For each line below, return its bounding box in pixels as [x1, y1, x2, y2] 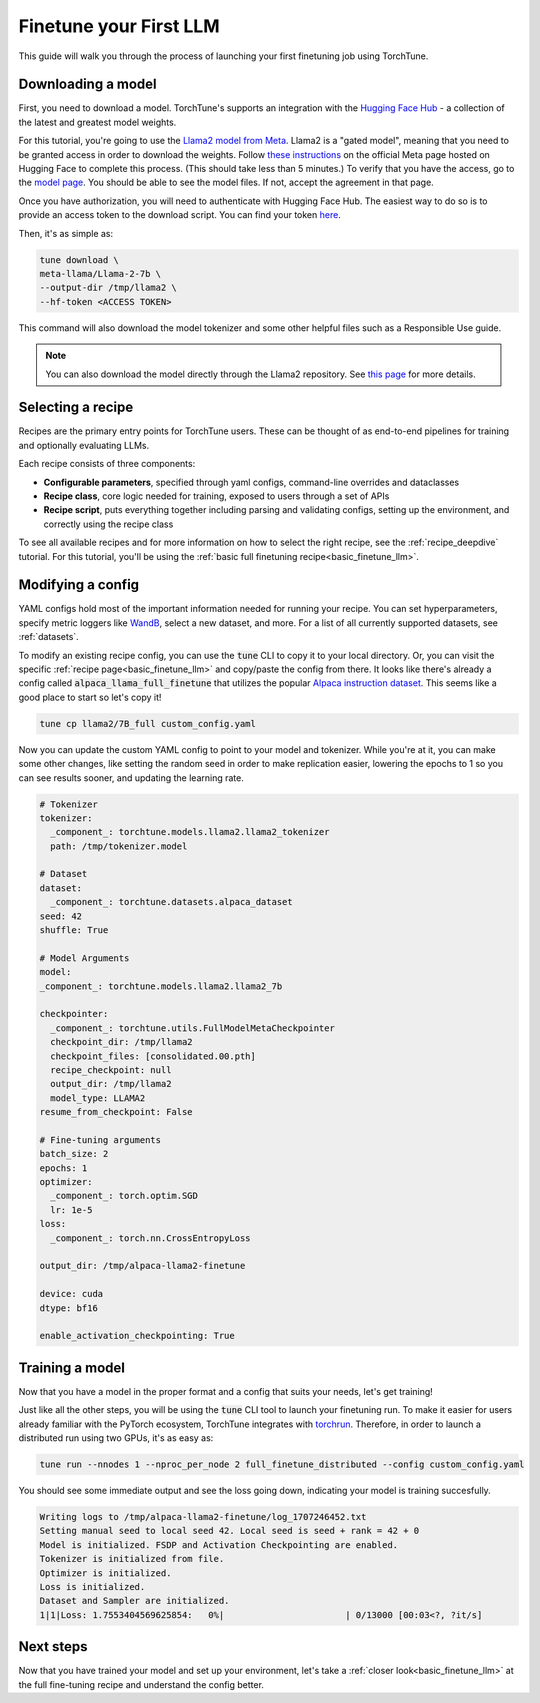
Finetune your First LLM [18, 15, 220, 37]
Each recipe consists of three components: [18, 458, 196, 470]
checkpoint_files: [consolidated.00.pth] [50, 1050, 257, 1062]
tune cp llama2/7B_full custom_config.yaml [39, 718, 257, 729]
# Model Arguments [39, 952, 130, 964]
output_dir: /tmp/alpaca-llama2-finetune [39, 1260, 246, 1272]
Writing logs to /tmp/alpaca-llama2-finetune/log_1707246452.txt [39, 1511, 367, 1522]
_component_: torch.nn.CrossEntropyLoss [50, 1232, 251, 1244]
